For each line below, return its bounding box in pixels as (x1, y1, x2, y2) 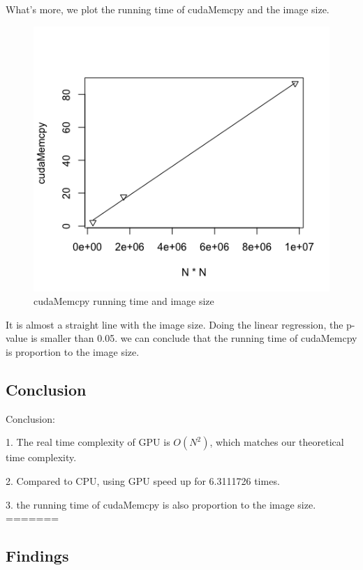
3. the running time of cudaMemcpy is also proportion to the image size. (6, 497, 316, 511)
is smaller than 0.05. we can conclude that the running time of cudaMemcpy (31, 331, 357, 345)
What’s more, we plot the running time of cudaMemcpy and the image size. (6, 2, 329, 16)
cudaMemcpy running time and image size (34, 294, 214, 308)
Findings (6, 545, 69, 567)
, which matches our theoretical (209, 435, 344, 449)
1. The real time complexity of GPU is (6, 435, 170, 449)
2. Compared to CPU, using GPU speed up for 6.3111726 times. (6, 474, 280, 488)
